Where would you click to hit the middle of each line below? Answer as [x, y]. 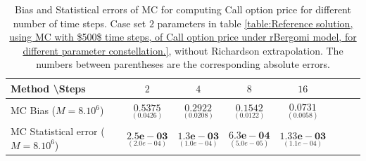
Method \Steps [48, 88]
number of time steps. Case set [80, 23]
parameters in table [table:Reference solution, [255, 23]
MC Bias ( [33, 110]
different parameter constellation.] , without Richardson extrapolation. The [183, 50]
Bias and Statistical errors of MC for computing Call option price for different [183, 9]
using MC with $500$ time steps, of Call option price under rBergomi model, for [183, 37]
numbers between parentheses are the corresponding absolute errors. [183, 64]
